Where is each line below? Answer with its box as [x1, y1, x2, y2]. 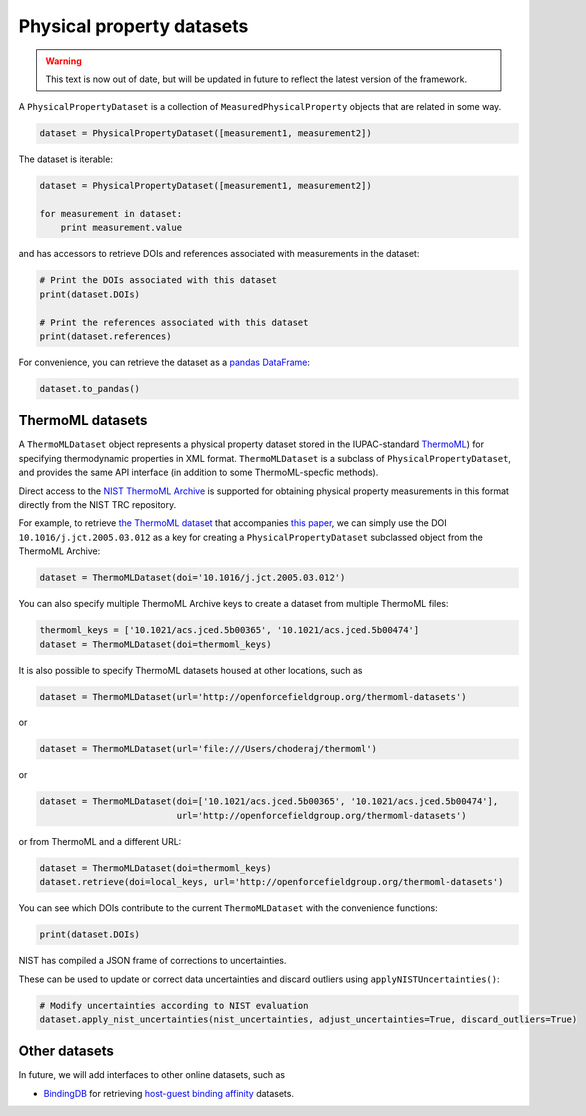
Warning [45, 55, 82, 67]
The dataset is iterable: [18, 153, 114, 165]
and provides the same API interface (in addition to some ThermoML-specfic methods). [18, 466, 379, 479]
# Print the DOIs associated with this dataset [39, 275, 277, 286]
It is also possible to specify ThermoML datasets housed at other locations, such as [18, 664, 363, 676]
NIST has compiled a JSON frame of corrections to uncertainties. [18, 955, 287, 967]
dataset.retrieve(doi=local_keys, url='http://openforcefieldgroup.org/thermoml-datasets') [39, 876, 504, 888]
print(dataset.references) [39, 330, 172, 342]
